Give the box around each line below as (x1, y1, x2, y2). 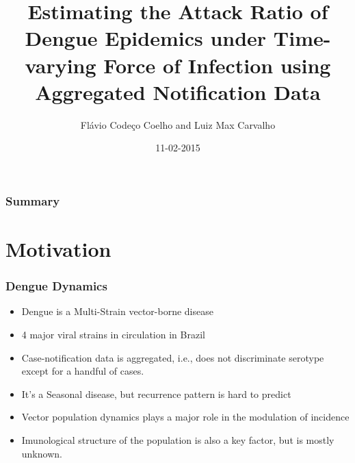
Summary (5, 192, 60, 209)
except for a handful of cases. (21, 364, 144, 378)
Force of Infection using (103, 51, 331, 79)
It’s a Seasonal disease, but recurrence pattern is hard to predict (21, 386, 291, 401)
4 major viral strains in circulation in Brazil (21, 327, 205, 341)
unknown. (21, 446, 62, 460)
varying (25, 51, 96, 79)
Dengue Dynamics (5, 277, 107, 295)
